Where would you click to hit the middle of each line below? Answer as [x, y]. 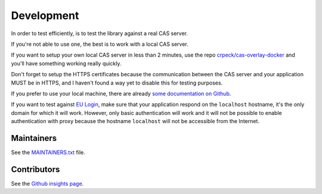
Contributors [35, 169]
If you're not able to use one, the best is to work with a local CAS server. [100, 44]
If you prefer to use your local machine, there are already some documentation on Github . [121, 93]
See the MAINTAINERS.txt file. [48, 152]
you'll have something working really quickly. [66, 63]
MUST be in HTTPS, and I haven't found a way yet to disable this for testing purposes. [117, 83]
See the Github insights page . [47, 183]
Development [45, 15]
